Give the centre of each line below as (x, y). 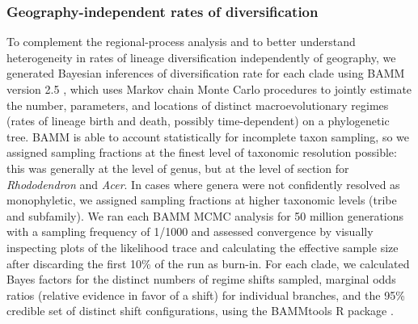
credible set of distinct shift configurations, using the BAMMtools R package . (200, 311)
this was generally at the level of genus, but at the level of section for (178, 168)
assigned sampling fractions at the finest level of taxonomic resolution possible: (202, 152)
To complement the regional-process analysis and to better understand (181, 42)
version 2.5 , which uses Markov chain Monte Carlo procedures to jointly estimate (209, 89)
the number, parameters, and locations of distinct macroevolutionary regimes (198, 105)
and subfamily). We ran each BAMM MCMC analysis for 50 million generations (205, 215)
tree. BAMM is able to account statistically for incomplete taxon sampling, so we (208, 136)
